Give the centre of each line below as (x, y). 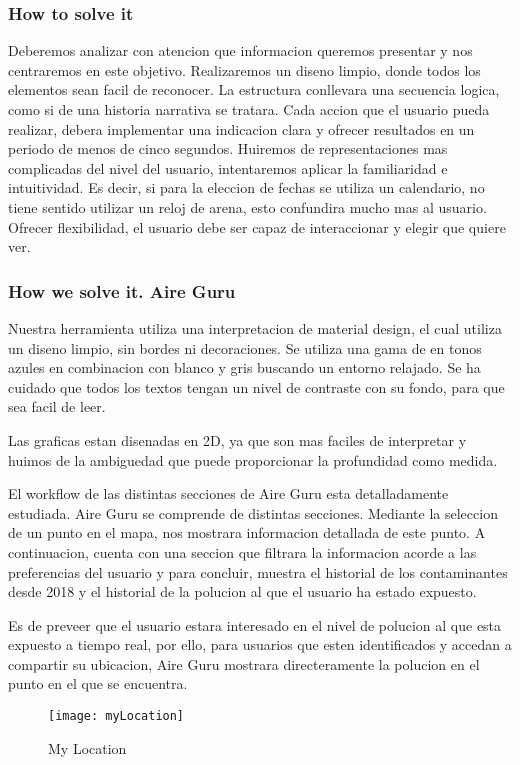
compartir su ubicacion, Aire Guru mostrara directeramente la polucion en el (244, 663)
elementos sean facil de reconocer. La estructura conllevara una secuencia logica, (254, 89)
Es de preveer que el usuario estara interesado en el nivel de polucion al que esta (255, 624)
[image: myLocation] (116, 716)
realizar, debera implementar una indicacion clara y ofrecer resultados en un (241, 128)
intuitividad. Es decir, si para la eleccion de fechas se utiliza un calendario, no (246, 187)
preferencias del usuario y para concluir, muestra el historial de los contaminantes (258, 571)
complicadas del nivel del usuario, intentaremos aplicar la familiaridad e (228, 167)
